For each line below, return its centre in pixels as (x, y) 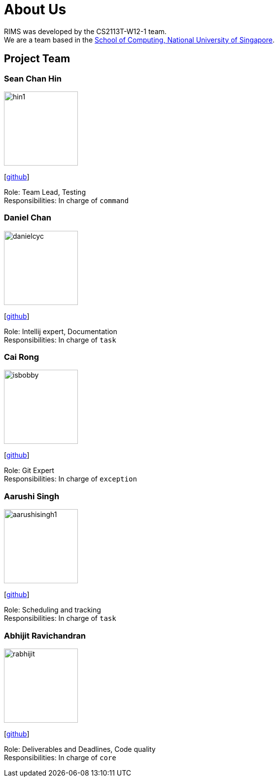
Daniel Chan (28, 218)
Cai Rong (22, 357)
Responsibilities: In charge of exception (70, 479)
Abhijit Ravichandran (45, 635)
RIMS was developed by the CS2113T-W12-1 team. (85, 31)
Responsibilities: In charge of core (60, 757)
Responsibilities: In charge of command (66, 200)
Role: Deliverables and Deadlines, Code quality (80, 749)
